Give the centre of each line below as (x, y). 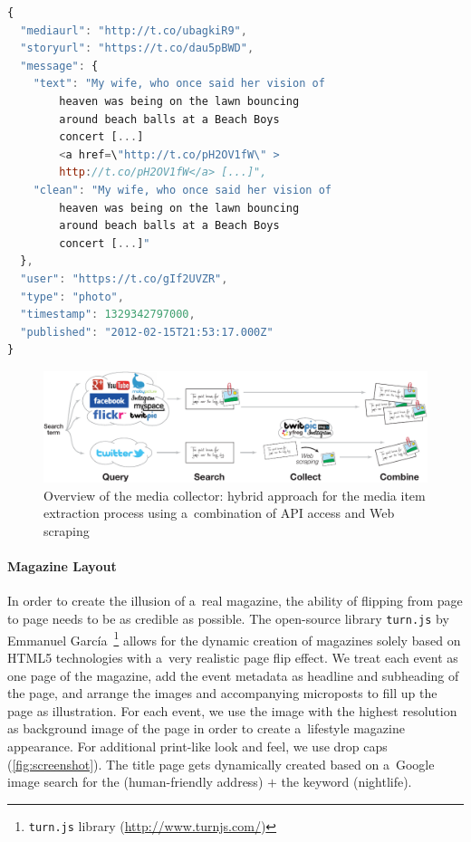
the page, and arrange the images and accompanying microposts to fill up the (222, 693)
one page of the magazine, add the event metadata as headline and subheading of (233, 675)
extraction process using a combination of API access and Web (219, 513)
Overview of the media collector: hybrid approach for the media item (235, 495)
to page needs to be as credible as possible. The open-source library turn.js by (228, 619)
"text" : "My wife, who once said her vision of (179, 84)
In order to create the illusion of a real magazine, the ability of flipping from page (235, 601)
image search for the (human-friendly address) (135, 782)
